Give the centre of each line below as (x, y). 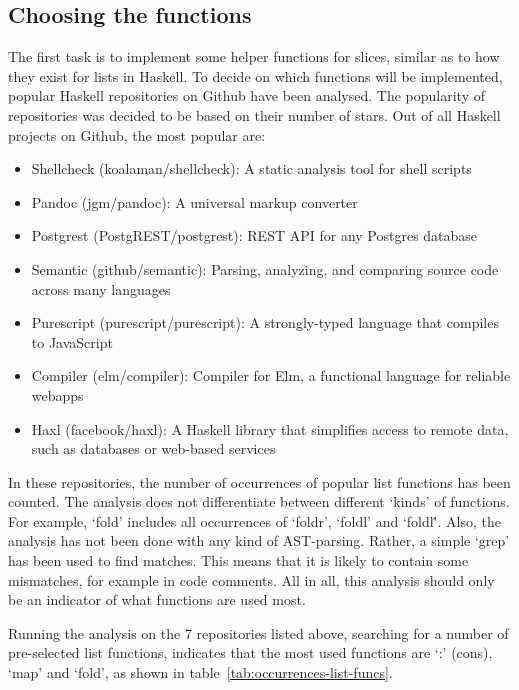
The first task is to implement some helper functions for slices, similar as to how (254, 56)
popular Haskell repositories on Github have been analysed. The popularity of (247, 95)
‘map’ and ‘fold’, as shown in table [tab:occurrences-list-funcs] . (200, 672)
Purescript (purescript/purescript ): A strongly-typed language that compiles (265, 322)
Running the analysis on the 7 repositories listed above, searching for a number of (258, 632)
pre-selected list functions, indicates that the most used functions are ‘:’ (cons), (250, 652)
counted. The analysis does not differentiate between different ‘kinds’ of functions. (259, 501)
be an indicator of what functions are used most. (157, 599)
